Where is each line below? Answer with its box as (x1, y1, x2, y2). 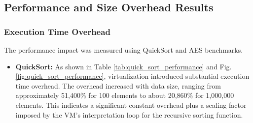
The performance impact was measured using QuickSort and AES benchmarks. (4, 45, 243, 55)
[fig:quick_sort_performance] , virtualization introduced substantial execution (15, 71, 250, 81)
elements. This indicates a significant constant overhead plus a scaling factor (15, 99, 247, 110)
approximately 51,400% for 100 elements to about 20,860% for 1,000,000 (15, 90, 234, 100)
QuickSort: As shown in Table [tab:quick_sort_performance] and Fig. (15, 61, 232, 71)
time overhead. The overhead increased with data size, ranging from (15, 80, 221, 91)
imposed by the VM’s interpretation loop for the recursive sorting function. (15, 109, 243, 120)
